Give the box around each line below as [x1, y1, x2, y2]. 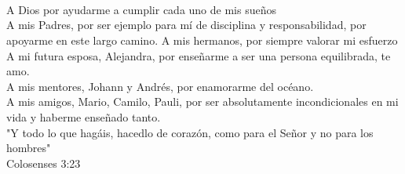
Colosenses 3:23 [6, 154, 81, 171]
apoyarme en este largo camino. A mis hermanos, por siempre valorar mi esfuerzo [6, 31, 398, 48]
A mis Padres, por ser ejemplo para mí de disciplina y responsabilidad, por [6, 16, 367, 33]
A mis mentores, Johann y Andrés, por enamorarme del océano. [6, 78, 314, 94]
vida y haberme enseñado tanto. [6, 108, 161, 125]
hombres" [6, 140, 51, 156]
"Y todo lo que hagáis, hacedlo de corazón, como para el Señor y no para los [6, 124, 374, 140]
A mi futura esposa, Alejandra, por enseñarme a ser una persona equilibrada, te [6, 47, 391, 63]
